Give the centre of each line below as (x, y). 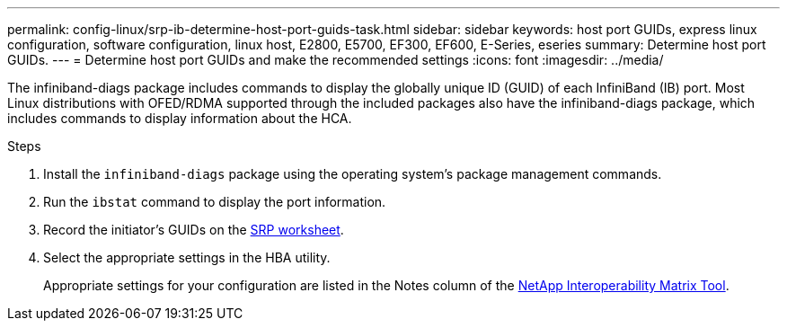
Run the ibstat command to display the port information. (215, 202)
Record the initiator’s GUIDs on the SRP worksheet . (194, 230)
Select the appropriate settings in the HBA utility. (187, 257)
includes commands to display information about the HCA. (180, 118)
